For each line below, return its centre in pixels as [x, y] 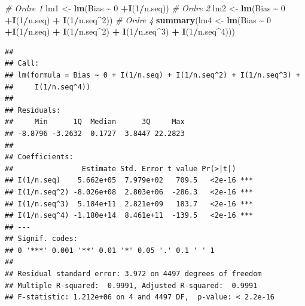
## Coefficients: [39, 157]
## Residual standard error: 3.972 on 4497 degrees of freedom [133, 274]
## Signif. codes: [41, 239]
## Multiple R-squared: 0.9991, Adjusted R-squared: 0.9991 [131, 285]
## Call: [22, 64]
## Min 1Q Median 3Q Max [95, 122]
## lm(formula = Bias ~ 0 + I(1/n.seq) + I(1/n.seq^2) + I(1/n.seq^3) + [152, 75]
